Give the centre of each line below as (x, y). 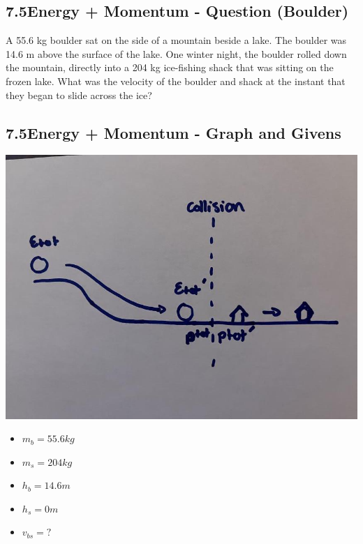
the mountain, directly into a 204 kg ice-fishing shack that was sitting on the (170, 67)
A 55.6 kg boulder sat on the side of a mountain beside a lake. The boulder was (176, 40)
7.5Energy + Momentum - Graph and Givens (173, 132)
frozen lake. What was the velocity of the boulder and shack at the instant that (176, 81)
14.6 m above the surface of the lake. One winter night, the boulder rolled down (176, 53)
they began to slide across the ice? (79, 95)
